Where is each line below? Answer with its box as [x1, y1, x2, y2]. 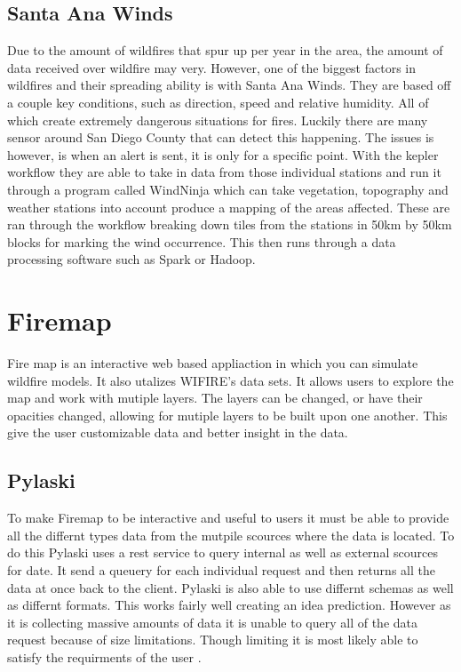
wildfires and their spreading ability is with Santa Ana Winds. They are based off [7, 76, 451, 94]
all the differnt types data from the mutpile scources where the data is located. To [7, 525, 455, 544]
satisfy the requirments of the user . [7, 647, 202, 666]
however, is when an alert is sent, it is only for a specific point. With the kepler [7, 145, 439, 164]
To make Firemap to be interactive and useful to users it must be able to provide [7, 508, 449, 527]
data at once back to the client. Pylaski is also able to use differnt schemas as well [7, 578, 454, 596]
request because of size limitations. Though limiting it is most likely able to [7, 630, 418, 649]
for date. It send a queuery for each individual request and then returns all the [7, 561, 435, 579]
